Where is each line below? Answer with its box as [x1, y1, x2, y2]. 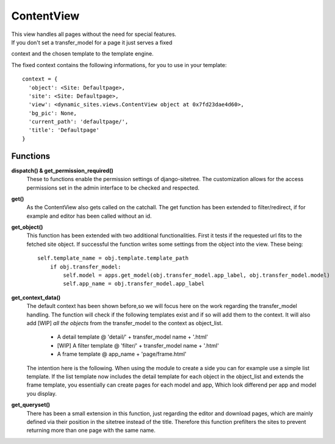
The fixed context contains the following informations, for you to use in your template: [11, 61, 227, 68]
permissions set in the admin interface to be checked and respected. [26, 184, 200, 192]
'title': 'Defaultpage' [28, 127, 100, 134]
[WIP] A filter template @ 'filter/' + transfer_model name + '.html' [57, 342, 219, 349]
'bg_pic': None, [28, 110, 77, 116]
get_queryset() [11, 401, 51, 409]
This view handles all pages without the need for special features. [11, 30, 177, 38]
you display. [26, 390, 57, 397]
